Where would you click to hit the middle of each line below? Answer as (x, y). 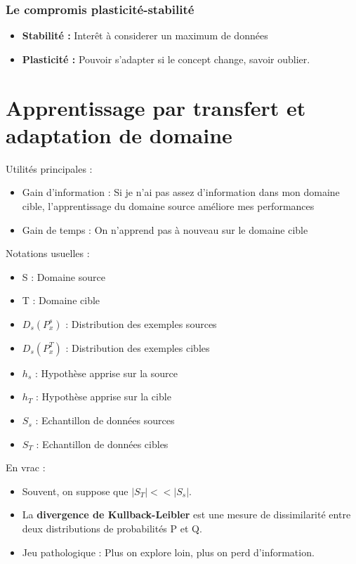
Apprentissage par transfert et (156, 107)
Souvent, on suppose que (75, 491)
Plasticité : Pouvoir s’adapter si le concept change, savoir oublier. (166, 59)
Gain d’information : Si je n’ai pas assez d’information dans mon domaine (181, 192)
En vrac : (26, 467)
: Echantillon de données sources (105, 420)
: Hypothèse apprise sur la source (106, 373)
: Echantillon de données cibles (102, 444)
